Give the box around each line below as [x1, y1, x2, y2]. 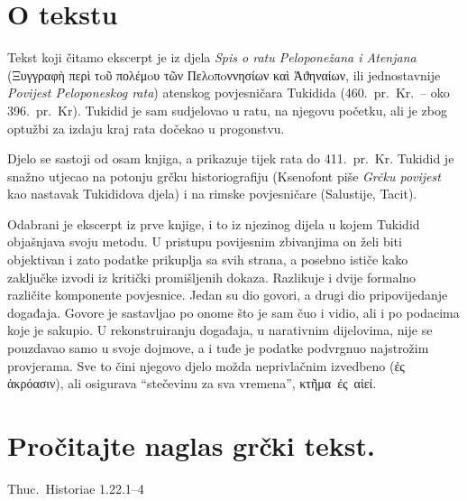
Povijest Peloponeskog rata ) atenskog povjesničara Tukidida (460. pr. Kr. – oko [7, 83, 450, 102]
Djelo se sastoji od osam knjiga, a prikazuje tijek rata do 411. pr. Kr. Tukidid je [7, 149, 454, 168]
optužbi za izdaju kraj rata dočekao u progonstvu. [7, 118, 285, 137]
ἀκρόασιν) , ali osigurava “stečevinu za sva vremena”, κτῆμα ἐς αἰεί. [7, 374, 377, 393]
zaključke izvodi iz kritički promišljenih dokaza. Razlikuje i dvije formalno [7, 267, 417, 286]
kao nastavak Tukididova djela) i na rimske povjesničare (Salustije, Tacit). [7, 184, 417, 203]
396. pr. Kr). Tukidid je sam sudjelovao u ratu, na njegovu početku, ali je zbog [7, 100, 447, 119]
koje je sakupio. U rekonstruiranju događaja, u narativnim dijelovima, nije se [7, 320, 433, 339]
